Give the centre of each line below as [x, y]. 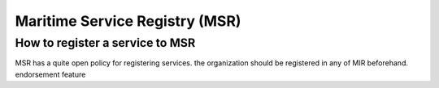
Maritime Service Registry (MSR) [128, 21]
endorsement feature [50, 74]
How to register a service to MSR [105, 43]
